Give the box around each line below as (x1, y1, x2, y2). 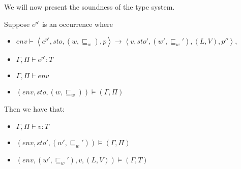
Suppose (4, 18, 30, 29)
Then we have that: (4, 104, 65, 114)
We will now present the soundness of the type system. (4, 2, 175, 12)
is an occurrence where (42, 18, 113, 29)
